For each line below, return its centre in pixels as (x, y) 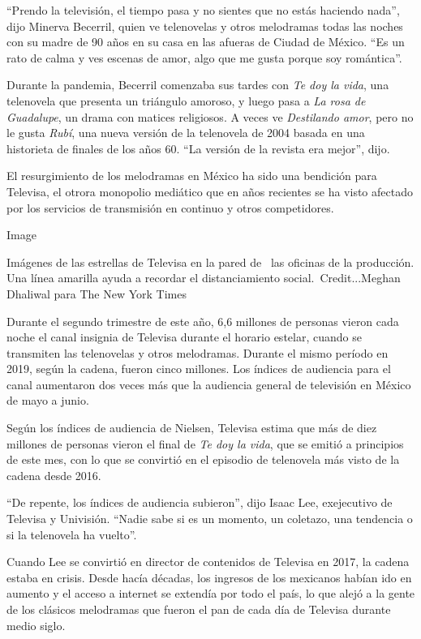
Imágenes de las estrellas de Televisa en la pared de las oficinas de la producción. (210, 262)
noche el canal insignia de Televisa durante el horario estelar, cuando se (184, 337)
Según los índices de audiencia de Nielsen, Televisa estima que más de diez (192, 428)
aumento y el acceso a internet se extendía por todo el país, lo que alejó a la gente (211, 593)
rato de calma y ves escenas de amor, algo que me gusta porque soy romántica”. (204, 57)
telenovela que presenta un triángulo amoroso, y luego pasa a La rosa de (186, 100)
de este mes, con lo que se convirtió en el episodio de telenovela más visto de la (203, 459)
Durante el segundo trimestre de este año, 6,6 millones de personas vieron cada (203, 321)
